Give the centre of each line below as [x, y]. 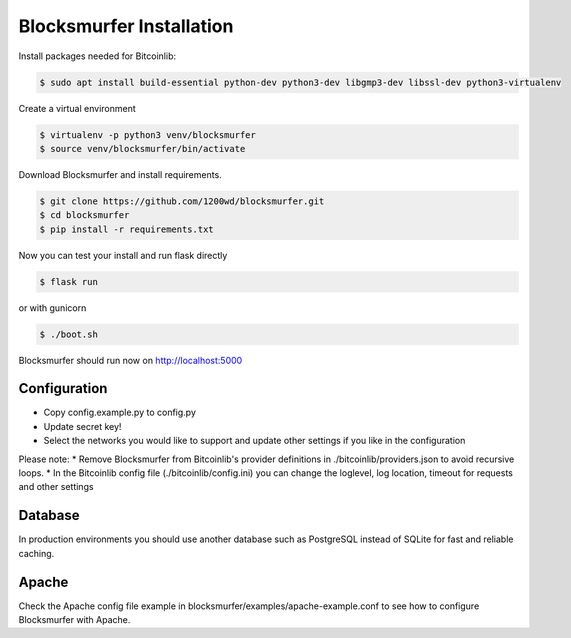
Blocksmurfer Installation [126, 26]
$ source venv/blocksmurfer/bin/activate [142, 148]
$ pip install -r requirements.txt [126, 229]
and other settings [56, 487]
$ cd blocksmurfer [84, 215]
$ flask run [69, 281]
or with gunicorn [52, 307]
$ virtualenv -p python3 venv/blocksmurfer [148, 134]
